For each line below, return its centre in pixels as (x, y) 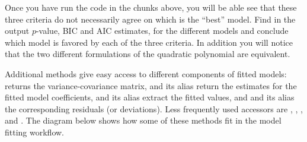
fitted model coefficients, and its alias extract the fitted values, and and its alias (150, 97)
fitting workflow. (35, 132)
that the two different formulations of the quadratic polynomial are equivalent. (148, 54)
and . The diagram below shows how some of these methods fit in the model (143, 120)
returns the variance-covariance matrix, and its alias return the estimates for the (151, 85)
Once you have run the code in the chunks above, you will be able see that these (151, 7)
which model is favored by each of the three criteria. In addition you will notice (149, 42)
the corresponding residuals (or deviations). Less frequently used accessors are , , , (154, 108)
